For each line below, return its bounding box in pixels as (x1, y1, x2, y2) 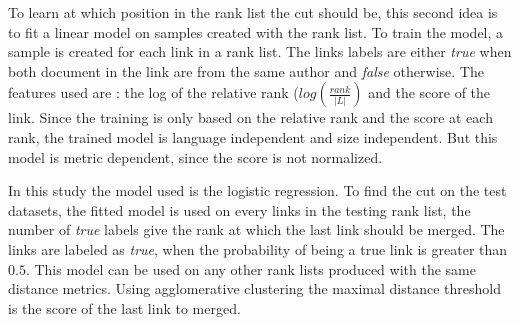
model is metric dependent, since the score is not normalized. (8, 146, 383, 167)
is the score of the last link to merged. (8, 297, 241, 318)
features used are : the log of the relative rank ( (8, 82, 299, 103)
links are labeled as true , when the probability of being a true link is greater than (8, 238, 508, 259)
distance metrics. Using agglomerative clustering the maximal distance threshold (8, 278, 501, 299)
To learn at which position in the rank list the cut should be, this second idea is (8, 2, 498, 22)
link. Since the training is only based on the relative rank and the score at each (8, 107, 493, 128)
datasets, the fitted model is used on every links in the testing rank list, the (8, 199, 471, 220)
